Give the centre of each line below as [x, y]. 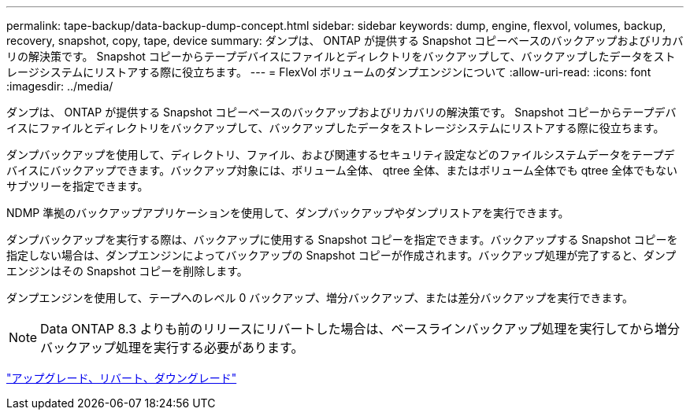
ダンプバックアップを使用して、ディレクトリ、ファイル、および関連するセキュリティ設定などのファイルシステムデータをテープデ [341, 155]
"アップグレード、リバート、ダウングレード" [122, 378]
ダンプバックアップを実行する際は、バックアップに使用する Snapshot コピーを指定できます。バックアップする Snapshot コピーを [342, 239]
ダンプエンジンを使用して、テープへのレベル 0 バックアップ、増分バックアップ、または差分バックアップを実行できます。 [320, 298]
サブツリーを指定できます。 [78, 186]
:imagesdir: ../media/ [60, 86]
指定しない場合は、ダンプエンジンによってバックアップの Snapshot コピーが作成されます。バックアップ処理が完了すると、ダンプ [341, 255]
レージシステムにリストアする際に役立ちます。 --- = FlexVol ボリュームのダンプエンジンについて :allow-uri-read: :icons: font [329, 72]
